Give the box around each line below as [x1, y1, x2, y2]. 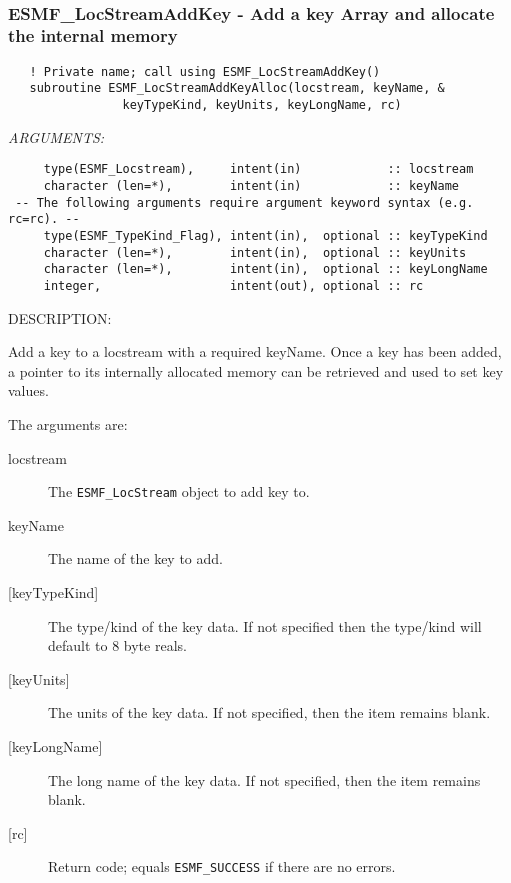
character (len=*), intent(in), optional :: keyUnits [43, 245, 467, 260]
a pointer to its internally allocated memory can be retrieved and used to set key [8, 360, 504, 381]
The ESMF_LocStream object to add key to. [48, 481, 310, 502]
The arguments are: [8, 413, 128, 434]
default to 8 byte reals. [48, 635, 187, 656]
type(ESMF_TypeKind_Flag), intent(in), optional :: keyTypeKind [43, 228, 488, 243]
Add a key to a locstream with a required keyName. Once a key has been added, [8, 341, 502, 362]
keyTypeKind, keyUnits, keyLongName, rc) [122, 98, 402, 113]
